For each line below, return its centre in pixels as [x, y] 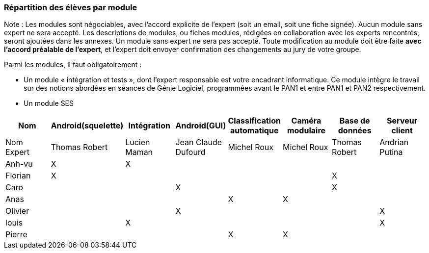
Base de [355, 121]
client [402, 131]
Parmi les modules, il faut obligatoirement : [73, 65]
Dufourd [190, 152]
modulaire [306, 131]
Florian [18, 176]
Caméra [306, 121]
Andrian [394, 142]
